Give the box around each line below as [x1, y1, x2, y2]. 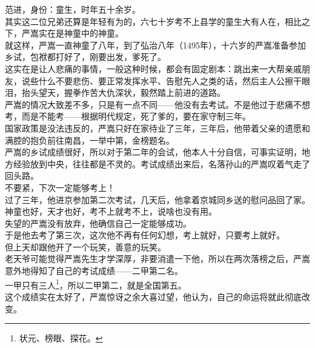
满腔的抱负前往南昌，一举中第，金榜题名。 [5, 133, 174, 146]
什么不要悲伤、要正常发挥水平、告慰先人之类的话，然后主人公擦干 [38, 74, 302, 87]
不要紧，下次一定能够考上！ [5, 181, 115, 193]
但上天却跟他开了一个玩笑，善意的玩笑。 [5, 240, 166, 253]
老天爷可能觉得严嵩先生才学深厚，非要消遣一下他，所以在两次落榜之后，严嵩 [5, 252, 310, 265]
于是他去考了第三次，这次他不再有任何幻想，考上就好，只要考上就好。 [5, 229, 285, 241]
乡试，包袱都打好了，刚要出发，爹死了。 [5, 50, 166, 63]
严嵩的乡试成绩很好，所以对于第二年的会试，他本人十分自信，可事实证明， [5, 146, 302, 158]
